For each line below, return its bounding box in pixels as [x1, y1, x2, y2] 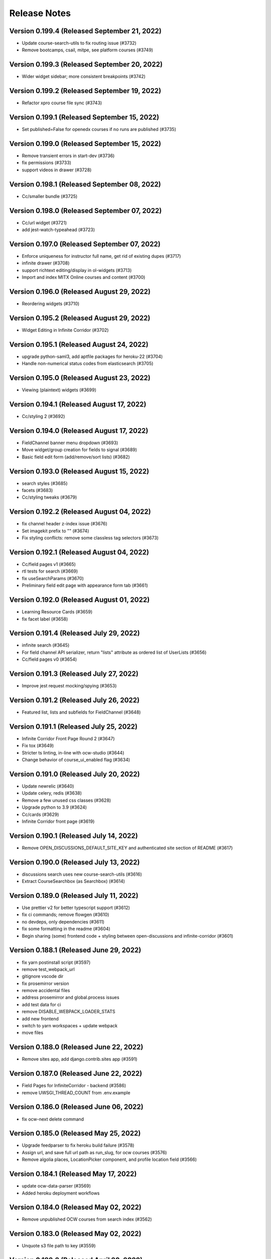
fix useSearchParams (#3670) [22, 575, 84, 581]
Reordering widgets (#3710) [22, 301, 80, 307]
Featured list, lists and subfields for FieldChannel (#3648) [22, 709, 141, 715]
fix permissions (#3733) [22, 160, 71, 166]
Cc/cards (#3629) [22, 811, 59, 817]
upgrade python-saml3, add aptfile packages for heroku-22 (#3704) [22, 353, 163, 360]
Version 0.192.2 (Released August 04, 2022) [9, 508, 151, 516]
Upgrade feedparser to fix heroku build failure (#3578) [22, 1142, 134, 1148]
